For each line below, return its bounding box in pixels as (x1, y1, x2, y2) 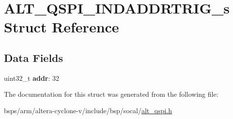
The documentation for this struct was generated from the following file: (4, 89, 218, 99)
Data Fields (4, 50, 63, 65)
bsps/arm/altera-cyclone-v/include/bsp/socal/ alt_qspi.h (4, 105, 172, 115)
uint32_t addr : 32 (4, 73, 60, 83)
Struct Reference (4, 17, 119, 37)
